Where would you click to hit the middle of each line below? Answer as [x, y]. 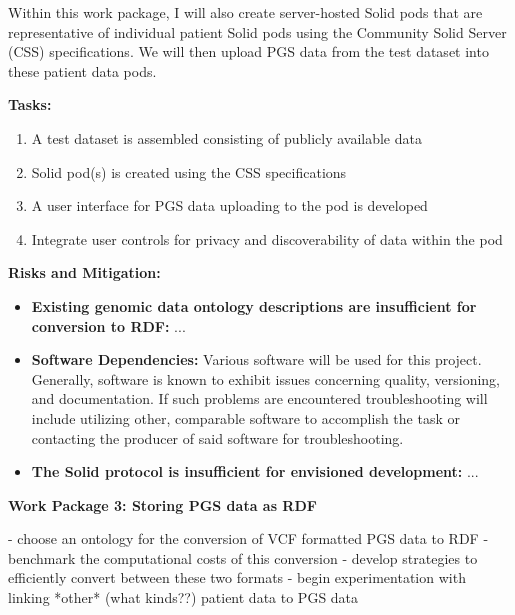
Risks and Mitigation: [84, 272]
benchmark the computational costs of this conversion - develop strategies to [243, 557]
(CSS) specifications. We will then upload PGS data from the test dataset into [248, 51]
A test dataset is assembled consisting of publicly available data [226, 137]
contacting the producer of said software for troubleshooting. [217, 437]
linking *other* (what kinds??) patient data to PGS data [183, 597]
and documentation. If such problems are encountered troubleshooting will [259, 398]
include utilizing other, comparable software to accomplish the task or [245, 417]
